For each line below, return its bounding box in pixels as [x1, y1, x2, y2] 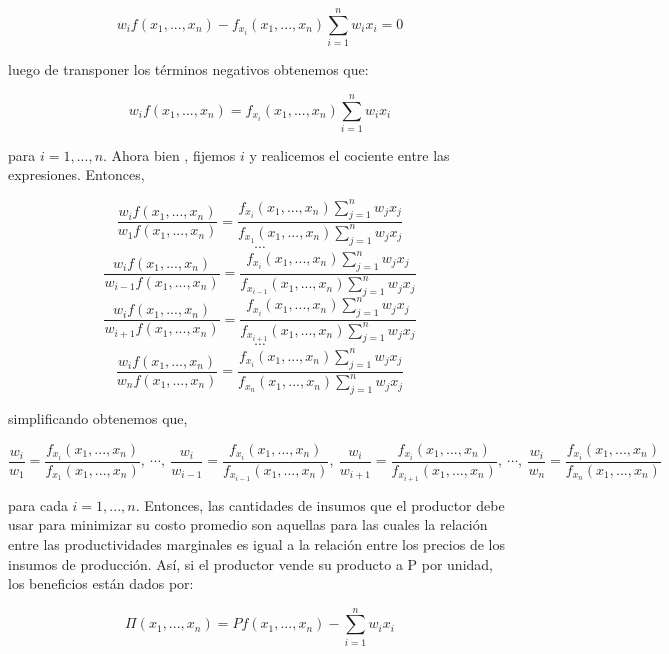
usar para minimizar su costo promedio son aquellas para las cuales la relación [8, 514, 488, 535]
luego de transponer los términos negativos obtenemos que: [8, 59, 369, 80]
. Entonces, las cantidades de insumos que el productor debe [135, 494, 505, 515]
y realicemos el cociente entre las [249, 144, 450, 165]
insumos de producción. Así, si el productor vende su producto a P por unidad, [8, 553, 493, 574]
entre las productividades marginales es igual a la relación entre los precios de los [8, 533, 505, 554]
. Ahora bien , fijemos [103, 144, 236, 165]
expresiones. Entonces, [8, 164, 145, 185]
